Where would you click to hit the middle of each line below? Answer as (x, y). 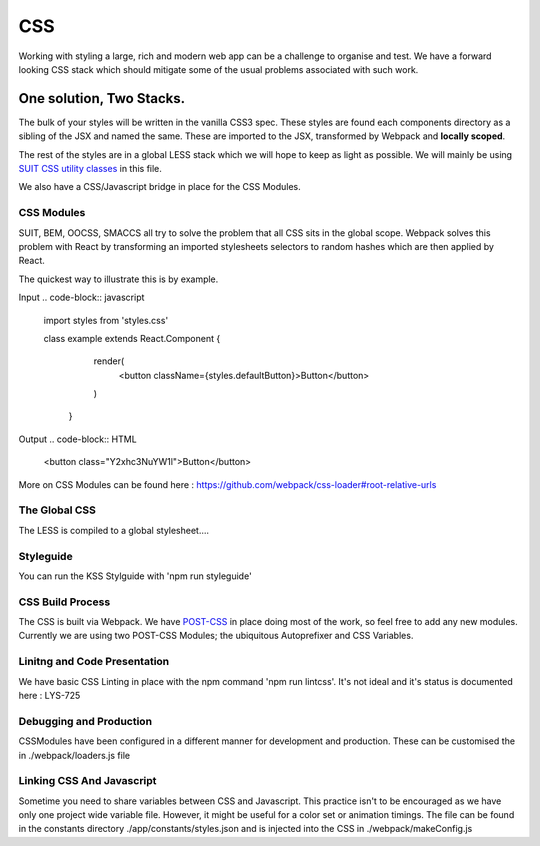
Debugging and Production (85, 721)
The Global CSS (57, 510)
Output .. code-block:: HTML (77, 439)
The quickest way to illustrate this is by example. (118, 279)
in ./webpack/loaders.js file (74, 755)
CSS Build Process (64, 602)
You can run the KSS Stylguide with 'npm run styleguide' (135, 576)
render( (109, 361)
